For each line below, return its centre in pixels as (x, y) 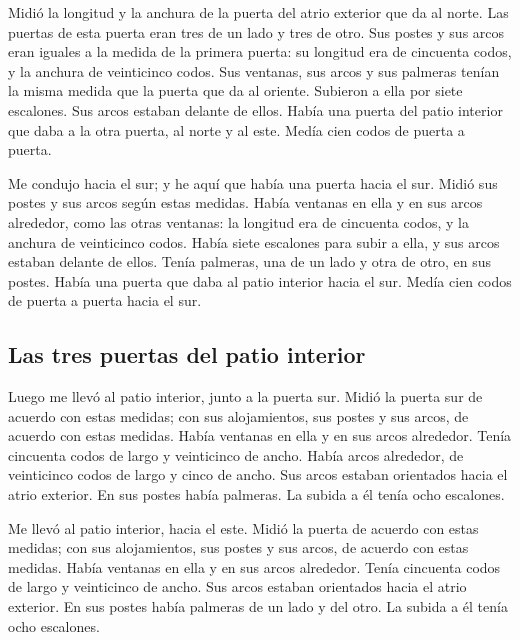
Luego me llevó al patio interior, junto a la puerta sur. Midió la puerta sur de (245, 396)
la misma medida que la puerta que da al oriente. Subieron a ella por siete (235, 90)
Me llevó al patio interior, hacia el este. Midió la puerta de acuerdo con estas (243, 527)
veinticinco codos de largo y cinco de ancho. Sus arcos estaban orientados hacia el (258, 474)
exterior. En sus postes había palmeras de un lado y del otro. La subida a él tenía (258, 606)
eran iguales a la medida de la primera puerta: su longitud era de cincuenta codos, (260, 51)
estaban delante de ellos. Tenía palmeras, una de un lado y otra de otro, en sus (250, 261)
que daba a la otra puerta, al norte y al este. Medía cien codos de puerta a (236, 129)
